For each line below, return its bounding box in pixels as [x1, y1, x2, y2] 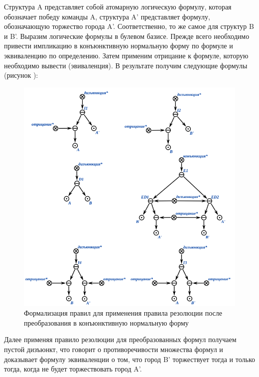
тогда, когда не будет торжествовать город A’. [4, 364, 142, 374]
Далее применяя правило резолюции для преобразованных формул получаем [4, 334, 237, 345]
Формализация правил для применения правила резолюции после [24, 308, 222, 318]
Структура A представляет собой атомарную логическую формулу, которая [4, 1, 232, 11]
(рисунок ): [4, 70, 38, 80]
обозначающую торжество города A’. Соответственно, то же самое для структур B [4, 21, 254, 31]
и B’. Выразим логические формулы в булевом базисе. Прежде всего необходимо [4, 30, 250, 41]
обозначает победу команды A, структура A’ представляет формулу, [4, 11, 210, 21]
